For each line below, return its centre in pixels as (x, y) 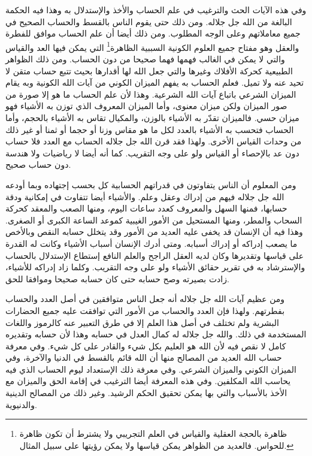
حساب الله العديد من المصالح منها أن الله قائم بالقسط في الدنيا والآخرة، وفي (144, 357)
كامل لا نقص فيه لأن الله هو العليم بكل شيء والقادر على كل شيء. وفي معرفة (146, 345)
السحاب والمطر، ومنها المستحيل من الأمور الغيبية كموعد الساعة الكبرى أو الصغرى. (154, 220)
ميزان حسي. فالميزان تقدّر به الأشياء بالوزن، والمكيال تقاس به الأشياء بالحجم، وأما (152, 117)
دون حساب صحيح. (38, 164)
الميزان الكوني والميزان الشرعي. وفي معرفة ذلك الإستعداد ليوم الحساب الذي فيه (151, 369)
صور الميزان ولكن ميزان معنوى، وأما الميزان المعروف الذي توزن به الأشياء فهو (146, 106)
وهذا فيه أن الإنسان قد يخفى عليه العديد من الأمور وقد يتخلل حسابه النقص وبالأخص (154, 232)
